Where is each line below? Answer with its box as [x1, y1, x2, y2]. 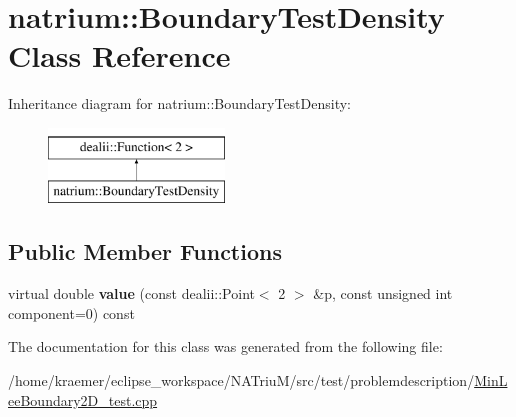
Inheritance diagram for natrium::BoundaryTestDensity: [8, 93, 352, 114]
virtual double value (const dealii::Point [8, 283, 255, 304]
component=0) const [8, 302, 135, 323]
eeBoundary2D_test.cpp [8, 389, 158, 410]
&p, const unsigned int [313, 283, 453, 304]
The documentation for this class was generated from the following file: [8, 336, 443, 357]
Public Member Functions [8, 236, 282, 267]
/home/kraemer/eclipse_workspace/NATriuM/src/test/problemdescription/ [8, 370, 475, 391]
